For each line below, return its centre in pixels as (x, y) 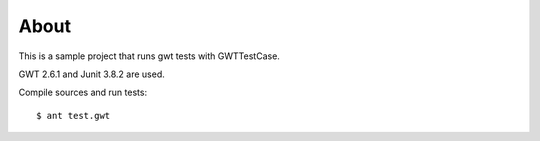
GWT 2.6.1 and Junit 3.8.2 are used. (91, 74)
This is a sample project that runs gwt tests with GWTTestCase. (149, 56)
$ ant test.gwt (73, 115)
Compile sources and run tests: (83, 92)
